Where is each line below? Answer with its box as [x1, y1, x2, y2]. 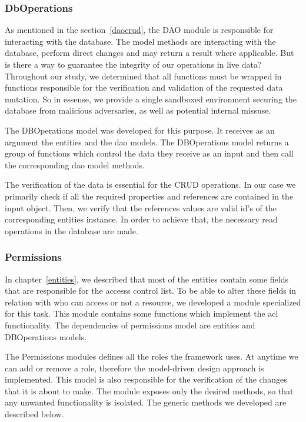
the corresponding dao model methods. [5, 158, 145, 171]
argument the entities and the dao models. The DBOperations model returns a [5, 135, 289, 148]
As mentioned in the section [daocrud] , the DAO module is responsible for [5, 24, 274, 36]
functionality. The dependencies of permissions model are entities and [5, 318, 255, 331]
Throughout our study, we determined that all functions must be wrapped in [5, 69, 282, 82]
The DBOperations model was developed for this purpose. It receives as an [5, 124, 275, 136]
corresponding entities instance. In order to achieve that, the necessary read [5, 213, 278, 225]
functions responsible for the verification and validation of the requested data [5, 81, 283, 94]
